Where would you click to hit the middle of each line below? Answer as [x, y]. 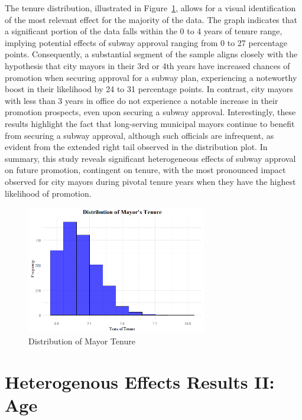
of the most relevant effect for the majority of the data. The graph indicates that [151, 19]
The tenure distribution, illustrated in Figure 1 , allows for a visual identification [150, 8]
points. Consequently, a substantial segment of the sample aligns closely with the [151, 54]
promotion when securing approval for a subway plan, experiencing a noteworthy [151, 77]
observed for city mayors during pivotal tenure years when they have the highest [150, 181]
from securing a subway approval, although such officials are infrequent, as [139, 135]
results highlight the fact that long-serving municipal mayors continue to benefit [150, 123]
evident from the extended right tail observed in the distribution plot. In [136, 147]
